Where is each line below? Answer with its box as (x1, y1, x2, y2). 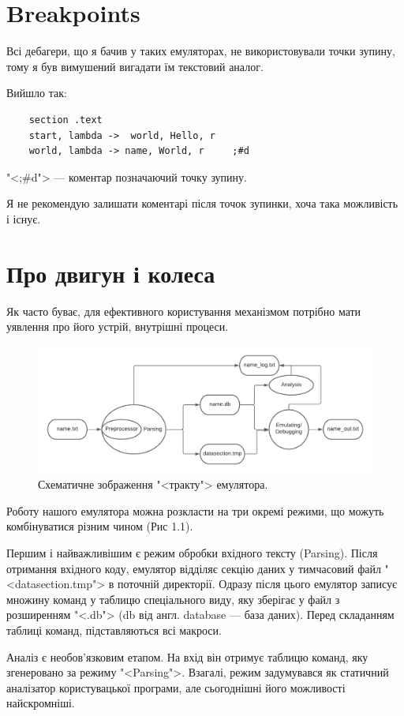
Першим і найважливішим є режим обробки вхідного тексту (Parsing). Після (6, 545, 378, 561)
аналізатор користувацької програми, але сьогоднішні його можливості (6, 679, 346, 695)
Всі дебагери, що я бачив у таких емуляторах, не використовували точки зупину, (6, 43, 395, 59)
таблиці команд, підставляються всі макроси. (6, 622, 222, 639)
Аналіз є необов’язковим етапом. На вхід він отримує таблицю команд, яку (6, 648, 368, 665)
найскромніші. (6, 695, 75, 711)
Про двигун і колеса (6, 257, 215, 289)
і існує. (6, 210, 41, 227)
